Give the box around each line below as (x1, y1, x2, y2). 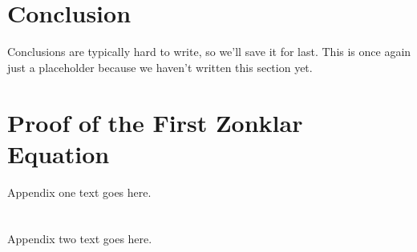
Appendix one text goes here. (7, 183, 152, 200)
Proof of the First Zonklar (7, 106, 303, 138)
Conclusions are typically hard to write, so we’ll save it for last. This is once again (7, 43, 411, 60)
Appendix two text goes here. (7, 230, 152, 247)
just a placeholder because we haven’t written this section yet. (7, 58, 313, 75)
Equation (7, 137, 110, 170)
